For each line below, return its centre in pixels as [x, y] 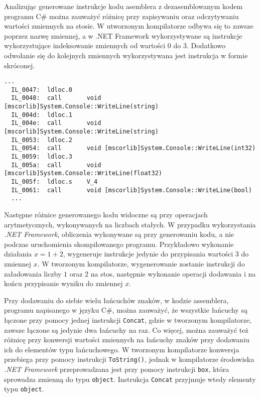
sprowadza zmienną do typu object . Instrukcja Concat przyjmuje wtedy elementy [130, 379]
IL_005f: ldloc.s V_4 [54, 182]
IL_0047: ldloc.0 [42, 90]
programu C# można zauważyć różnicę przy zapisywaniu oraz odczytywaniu [121, 16]
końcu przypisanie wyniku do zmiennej [63, 283]
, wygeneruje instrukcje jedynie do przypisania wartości [148, 254]
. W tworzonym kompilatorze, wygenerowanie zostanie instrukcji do [141, 263]
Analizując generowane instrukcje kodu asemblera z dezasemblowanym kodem [123, 6]
